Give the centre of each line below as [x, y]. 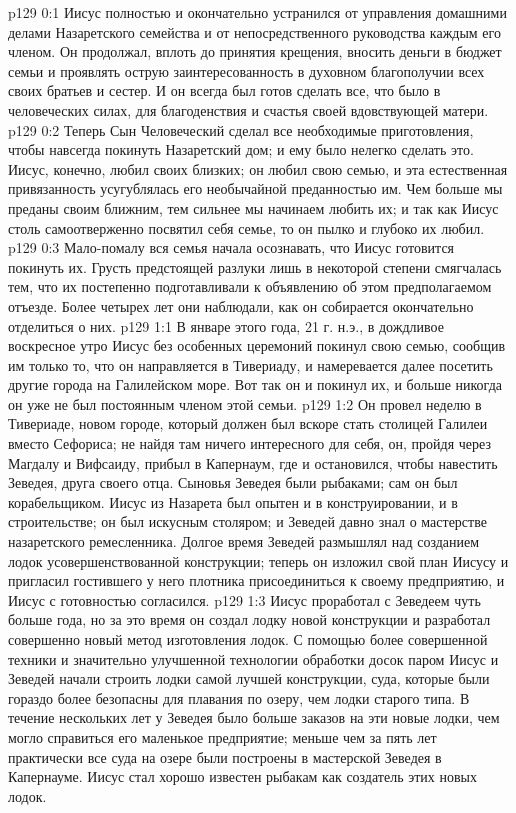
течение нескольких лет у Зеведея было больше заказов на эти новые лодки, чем [254, 717]
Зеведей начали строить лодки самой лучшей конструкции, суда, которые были [249, 678]
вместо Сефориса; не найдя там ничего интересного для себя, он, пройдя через [249, 443]
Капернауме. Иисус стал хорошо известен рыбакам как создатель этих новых [243, 776]
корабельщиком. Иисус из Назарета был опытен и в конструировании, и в [233, 501]
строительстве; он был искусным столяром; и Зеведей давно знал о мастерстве [247, 521]
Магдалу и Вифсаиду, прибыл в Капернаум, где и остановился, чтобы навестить [253, 462]
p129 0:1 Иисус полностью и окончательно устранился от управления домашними [257, 12]
